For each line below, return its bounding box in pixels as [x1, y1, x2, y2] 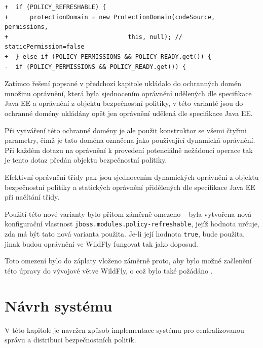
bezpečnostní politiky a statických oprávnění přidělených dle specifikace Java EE [5, 181, 255, 192]
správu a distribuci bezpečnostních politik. [5, 334, 136, 345]
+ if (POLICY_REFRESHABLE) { [5, 4, 106, 11]
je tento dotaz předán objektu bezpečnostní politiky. [5, 154, 167, 165]
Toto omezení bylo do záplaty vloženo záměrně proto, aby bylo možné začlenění [5, 255, 252, 266]
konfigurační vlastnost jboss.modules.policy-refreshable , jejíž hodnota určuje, [5, 218, 259, 229]
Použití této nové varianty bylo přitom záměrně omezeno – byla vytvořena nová [5, 208, 252, 219]
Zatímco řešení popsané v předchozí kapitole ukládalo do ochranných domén [5, 78, 241, 89]
